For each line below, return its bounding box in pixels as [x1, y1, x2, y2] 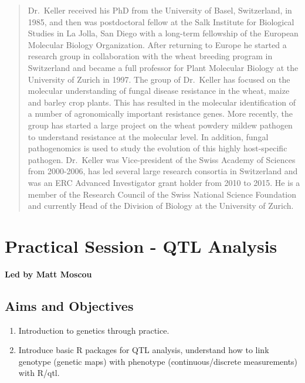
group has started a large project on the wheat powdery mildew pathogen [28, 118, 293, 131]
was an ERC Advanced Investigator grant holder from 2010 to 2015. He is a [28, 176, 300, 188]
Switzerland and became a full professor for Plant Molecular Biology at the [28, 61, 299, 73]
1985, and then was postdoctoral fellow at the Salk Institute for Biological [28, 15, 294, 28]
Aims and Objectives [5, 296, 134, 314]
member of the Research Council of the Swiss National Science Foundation [28, 188, 297, 200]
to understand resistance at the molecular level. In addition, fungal [28, 130, 269, 143]
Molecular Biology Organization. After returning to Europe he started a [28, 38, 287, 50]
